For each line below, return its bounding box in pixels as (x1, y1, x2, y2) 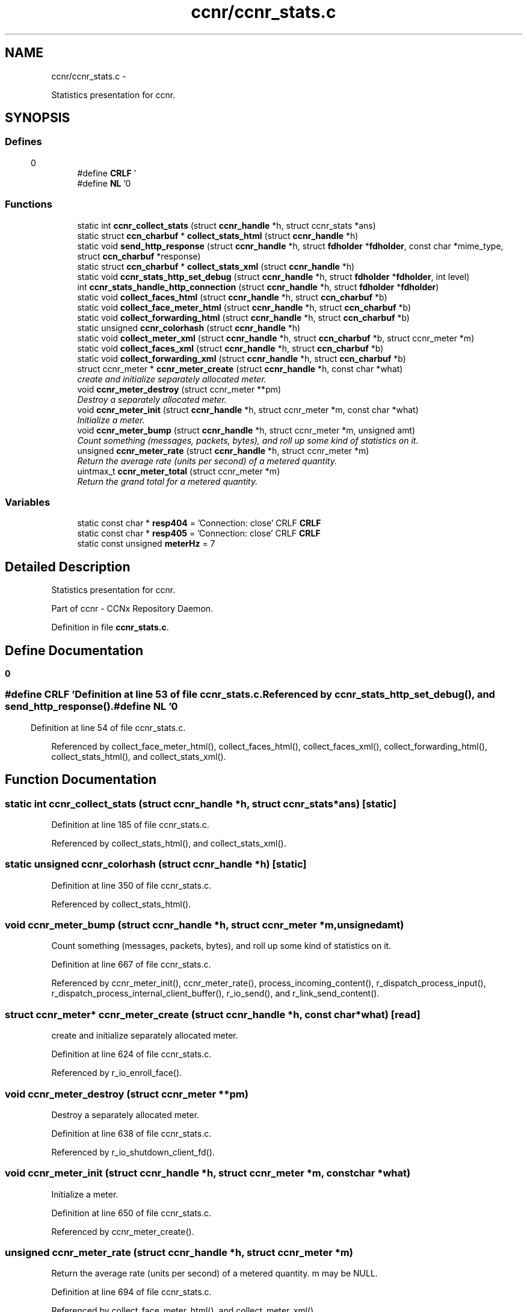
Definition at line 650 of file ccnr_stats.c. (51, 1207, 212, 1218)
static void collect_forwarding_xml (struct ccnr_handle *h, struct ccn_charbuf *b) (77, 353, 406, 364)
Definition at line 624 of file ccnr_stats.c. (51, 1049, 212, 1060)
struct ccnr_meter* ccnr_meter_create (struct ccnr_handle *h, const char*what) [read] (5, 1008, 421, 1021)
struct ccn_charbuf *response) (77, 250, 201, 261)
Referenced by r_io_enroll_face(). (51, 1068, 182, 1078)
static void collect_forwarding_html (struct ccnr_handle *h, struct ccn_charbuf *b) (77, 312, 410, 323)
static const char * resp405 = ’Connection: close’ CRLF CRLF (77, 528, 321, 539)
